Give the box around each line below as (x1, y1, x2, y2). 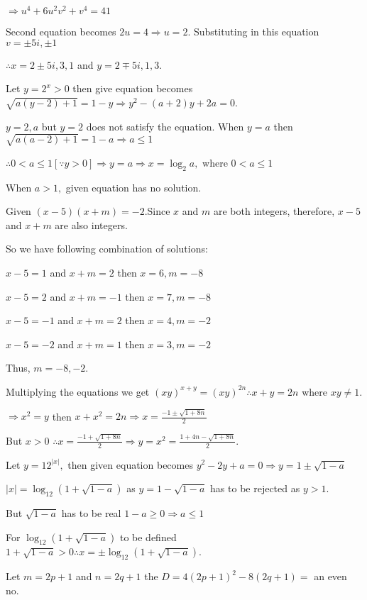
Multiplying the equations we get (6, 384, 150, 399)
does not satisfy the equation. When (86, 118, 244, 133)
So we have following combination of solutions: (6, 241, 208, 256)
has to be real (61, 505, 121, 520)
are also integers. (55, 217, 128, 232)
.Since (144, 204, 170, 218)
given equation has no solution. (65, 179, 202, 194)
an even (314, 569, 347, 584)
